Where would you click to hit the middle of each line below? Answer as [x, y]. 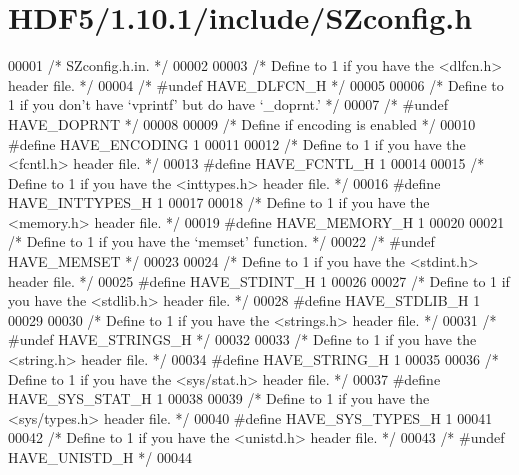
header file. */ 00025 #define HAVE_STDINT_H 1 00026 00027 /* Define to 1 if [259, 280]
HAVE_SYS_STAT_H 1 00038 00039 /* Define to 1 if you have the [219, 398]
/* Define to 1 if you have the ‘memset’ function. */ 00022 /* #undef [221, 241]
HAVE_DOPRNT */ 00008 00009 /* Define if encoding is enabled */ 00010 [242, 123]
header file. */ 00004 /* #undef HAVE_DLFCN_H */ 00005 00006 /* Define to [256, 84]
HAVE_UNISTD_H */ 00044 [100, 457]
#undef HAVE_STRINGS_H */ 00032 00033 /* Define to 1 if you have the [242, 339]
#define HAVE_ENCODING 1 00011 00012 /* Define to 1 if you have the [237, 143]
